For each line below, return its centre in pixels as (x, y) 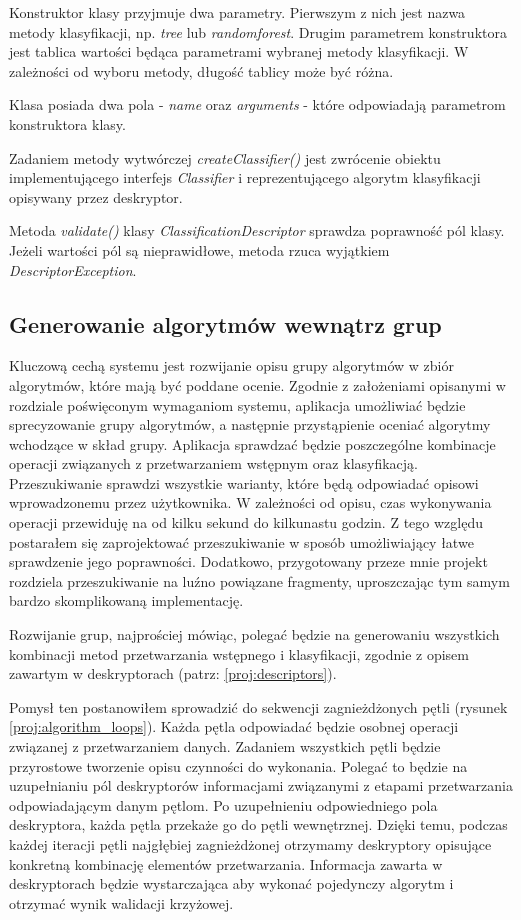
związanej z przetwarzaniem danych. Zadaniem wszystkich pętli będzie (225, 746)
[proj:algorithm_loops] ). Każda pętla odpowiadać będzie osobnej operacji (234, 726)
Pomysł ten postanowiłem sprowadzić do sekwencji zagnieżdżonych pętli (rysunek (258, 706)
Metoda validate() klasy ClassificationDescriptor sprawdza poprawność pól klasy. (257, 230)
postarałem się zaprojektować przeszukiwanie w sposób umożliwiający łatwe (241, 541)
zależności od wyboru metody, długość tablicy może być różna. (201, 70)
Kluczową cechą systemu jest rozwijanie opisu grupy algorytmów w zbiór (231, 365)
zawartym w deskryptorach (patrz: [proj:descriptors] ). (173, 673)
